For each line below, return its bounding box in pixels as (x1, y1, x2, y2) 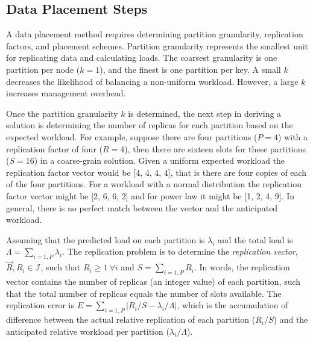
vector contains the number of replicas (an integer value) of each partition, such (6, 275, 301, 288)
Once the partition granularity (6, 107, 118, 119)
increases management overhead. (6, 87, 126, 99)
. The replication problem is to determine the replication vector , (62, 245, 298, 258)
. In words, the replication (194, 261, 290, 273)
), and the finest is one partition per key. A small (100, 63, 281, 75)
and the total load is (217, 233, 293, 246)
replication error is (6, 299, 75, 311)
